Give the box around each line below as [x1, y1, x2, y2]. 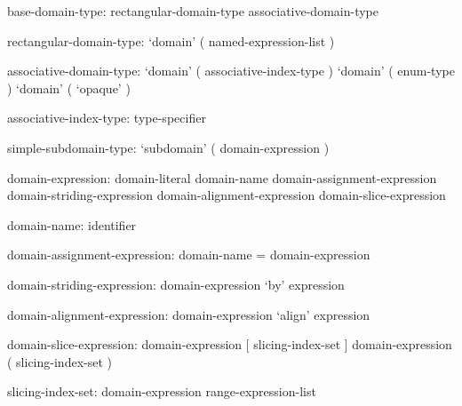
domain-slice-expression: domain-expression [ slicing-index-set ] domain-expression [7, 335, 452, 354]
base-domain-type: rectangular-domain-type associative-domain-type [7, 2, 378, 20]
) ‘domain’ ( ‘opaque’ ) [7, 78, 131, 97]
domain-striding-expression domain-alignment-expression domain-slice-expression [7, 186, 446, 204]
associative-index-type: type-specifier [7, 108, 206, 127]
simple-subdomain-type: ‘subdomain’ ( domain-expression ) [7, 138, 330, 156]
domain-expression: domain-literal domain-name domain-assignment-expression [7, 168, 437, 187]
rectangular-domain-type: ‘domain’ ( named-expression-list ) [7, 31, 335, 50]
